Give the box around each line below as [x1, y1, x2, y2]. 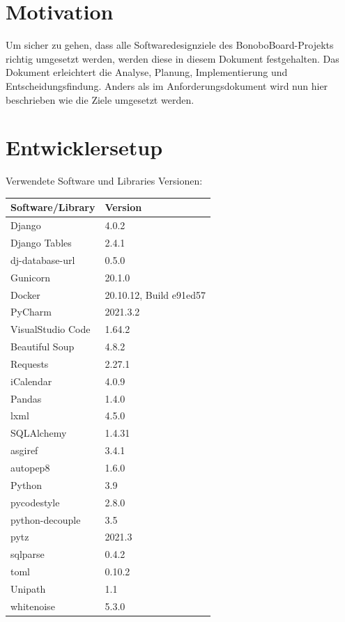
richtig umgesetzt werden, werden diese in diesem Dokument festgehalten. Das [6, 51, 339, 65]
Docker [10, 287, 40, 302]
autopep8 [10, 460, 50, 474]
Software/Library [10, 200, 95, 215]
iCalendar [10, 373, 52, 388]
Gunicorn [10, 270, 50, 284]
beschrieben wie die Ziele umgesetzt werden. [6, 92, 194, 107]
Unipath [10, 581, 46, 596]
